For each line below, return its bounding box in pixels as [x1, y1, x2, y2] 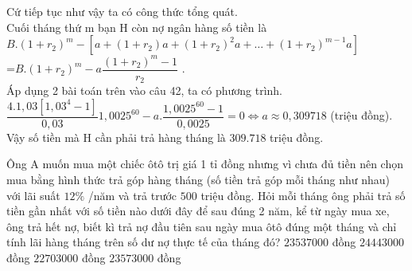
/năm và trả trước [87, 187, 177, 203]
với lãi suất [6, 187, 60, 203]
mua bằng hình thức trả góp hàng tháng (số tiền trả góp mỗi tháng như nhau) [6, 171, 391, 188]
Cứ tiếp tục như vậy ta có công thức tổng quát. [6, 3, 238, 19]
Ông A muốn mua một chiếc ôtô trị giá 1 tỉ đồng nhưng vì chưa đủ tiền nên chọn [6, 155, 403, 172]
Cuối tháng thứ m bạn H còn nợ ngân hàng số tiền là [6, 18, 267, 35]
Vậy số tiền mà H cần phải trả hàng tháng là [6, 128, 226, 145]
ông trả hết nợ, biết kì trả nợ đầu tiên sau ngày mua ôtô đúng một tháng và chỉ [6, 218, 397, 234]
